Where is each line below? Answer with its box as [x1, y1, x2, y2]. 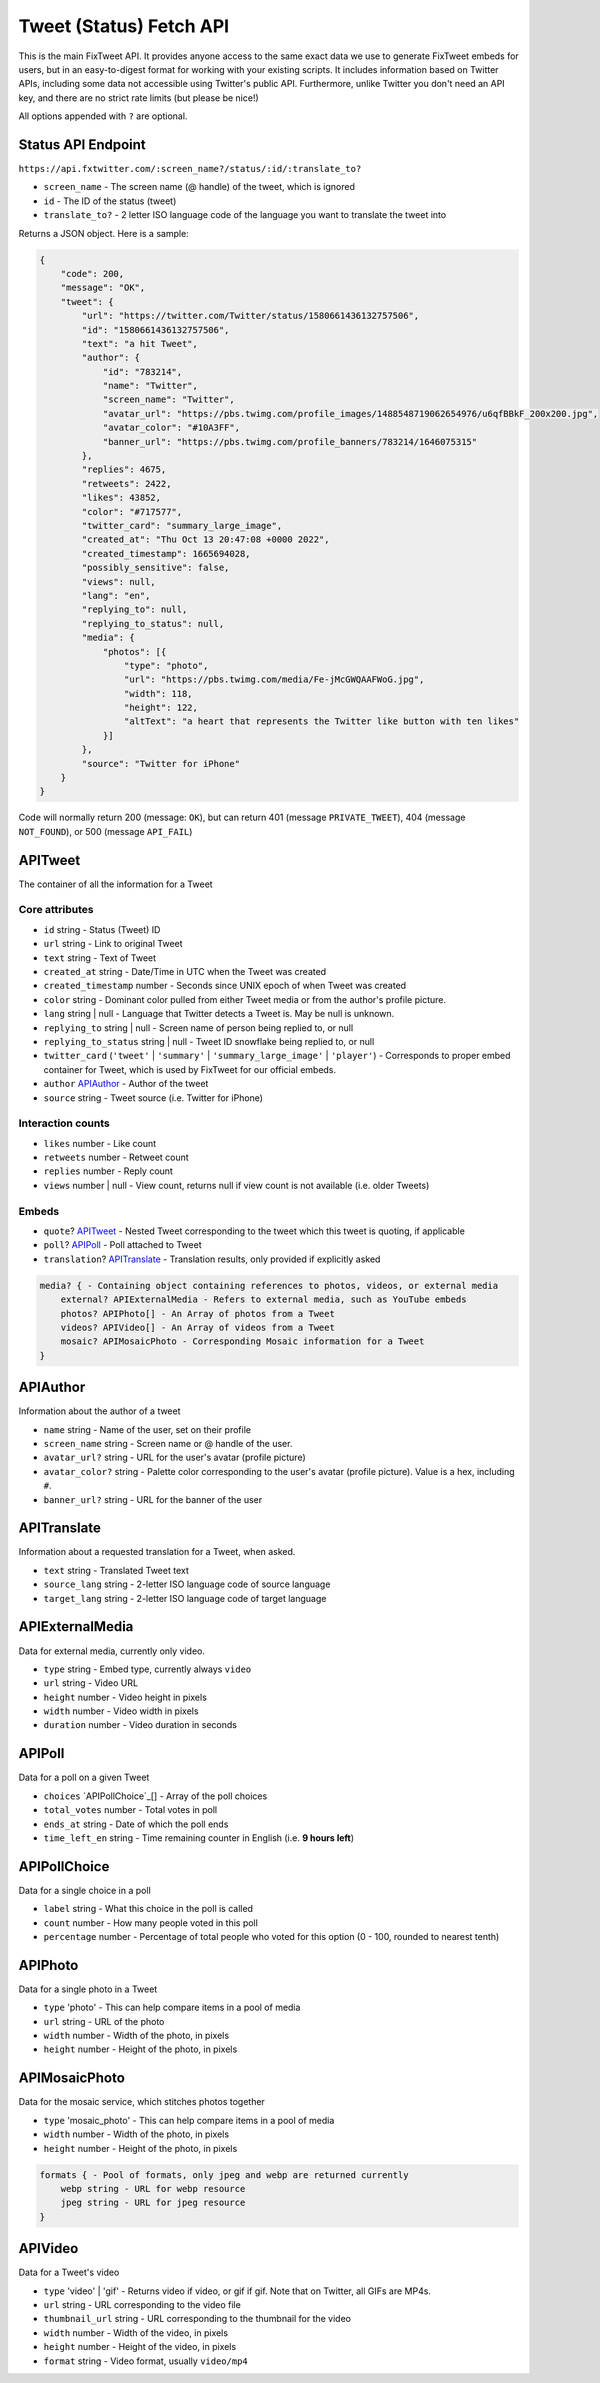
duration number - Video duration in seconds [43, 1719, 237, 1731]
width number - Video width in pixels [43, 1705, 199, 1717]
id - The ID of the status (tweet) [43, 195, 177, 207]
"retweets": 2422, [81, 478, 172, 489]
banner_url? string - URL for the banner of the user [43, 1493, 263, 1505]
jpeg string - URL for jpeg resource [60, 2197, 246, 2209]
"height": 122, [123, 702, 199, 714]
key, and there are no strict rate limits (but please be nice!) [18, 91, 259, 104]
